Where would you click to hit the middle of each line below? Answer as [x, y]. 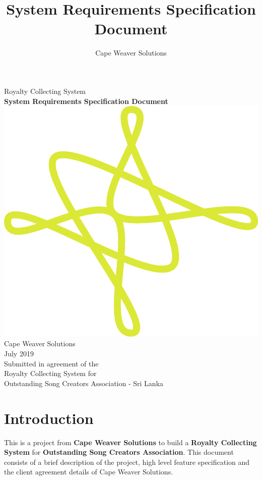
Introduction [49, 418]
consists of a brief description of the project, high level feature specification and [127, 462]
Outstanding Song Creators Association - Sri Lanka [84, 383]
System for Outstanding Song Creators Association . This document [119, 452]
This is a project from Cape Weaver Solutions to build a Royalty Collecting [130, 442]
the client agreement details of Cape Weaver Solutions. [89, 472]
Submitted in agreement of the [51, 363]
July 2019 [19, 354]
